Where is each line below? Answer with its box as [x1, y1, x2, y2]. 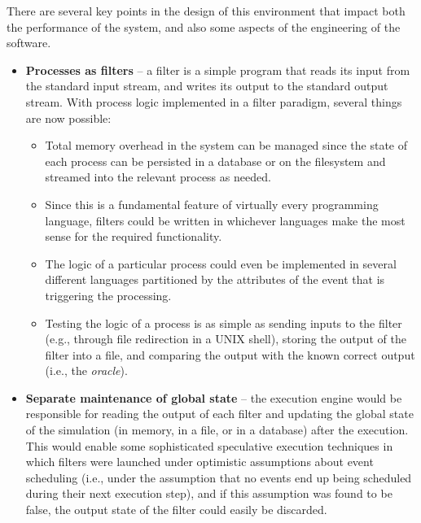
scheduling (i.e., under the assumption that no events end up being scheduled [25, 469, 412, 486]
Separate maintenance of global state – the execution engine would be [25, 389, 402, 406]
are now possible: [25, 109, 112, 126]
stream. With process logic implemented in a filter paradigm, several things [25, 93, 402, 110]
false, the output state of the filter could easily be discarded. [25, 501, 327, 518]
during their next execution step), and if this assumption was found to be [25, 485, 392, 502]
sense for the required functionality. [45, 228, 222, 245]
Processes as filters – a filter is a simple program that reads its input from [25, 61, 410, 78]
